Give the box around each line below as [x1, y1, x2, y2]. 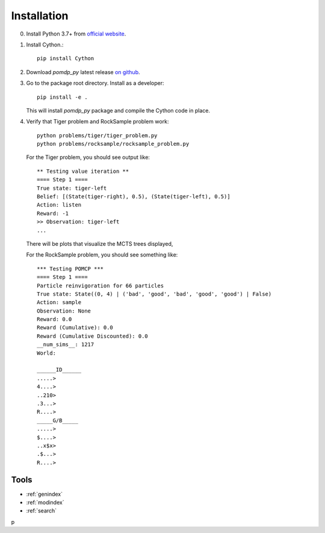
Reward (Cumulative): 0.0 [37, 324, 114, 331]
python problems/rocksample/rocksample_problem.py [37, 140, 190, 148]
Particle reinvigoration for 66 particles [37, 282, 164, 289]
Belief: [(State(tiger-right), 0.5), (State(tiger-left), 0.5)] [37, 193, 231, 200]
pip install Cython [37, 55, 94, 62]
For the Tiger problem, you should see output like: [26, 154, 150, 161]
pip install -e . [37, 93, 88, 101]
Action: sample [37, 299, 82, 306]
